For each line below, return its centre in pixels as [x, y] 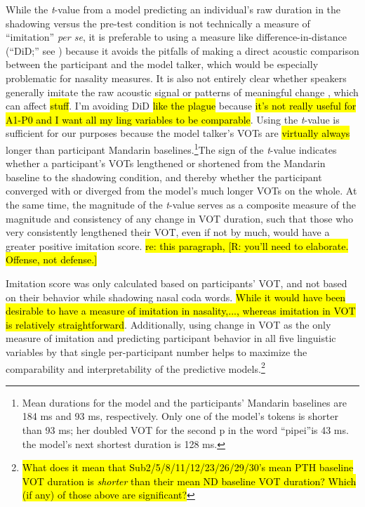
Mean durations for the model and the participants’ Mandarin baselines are [184, 402]
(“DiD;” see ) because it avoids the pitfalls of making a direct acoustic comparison [182, 50]
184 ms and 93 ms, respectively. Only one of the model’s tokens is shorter [180, 416]
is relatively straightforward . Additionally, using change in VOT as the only [168, 324]
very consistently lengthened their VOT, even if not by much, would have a [168, 232]
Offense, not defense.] [52, 259]
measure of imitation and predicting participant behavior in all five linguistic [171, 338]
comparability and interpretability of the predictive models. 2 [135, 367]
